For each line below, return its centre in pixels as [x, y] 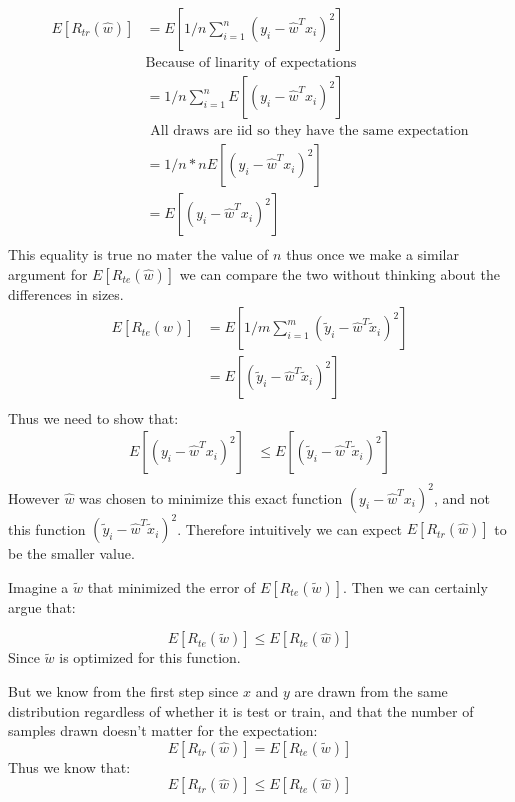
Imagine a [38, 586]
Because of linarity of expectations [251, 63]
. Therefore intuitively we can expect [290, 528]
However [34, 497]
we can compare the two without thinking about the [339, 273]
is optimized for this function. [150, 657]
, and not [461, 497]
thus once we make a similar [372, 254]
